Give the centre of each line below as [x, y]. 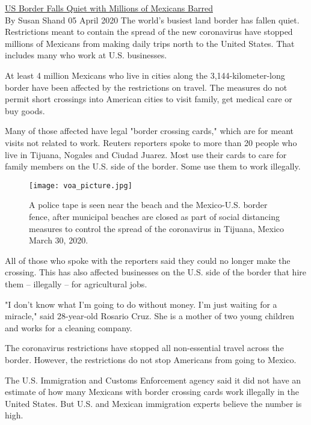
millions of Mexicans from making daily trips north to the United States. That [150, 43]
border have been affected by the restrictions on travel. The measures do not [146, 87]
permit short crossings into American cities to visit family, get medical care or [149, 99]
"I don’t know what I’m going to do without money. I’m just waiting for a [141, 304]
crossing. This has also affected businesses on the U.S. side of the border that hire [156, 272]
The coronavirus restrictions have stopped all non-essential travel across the [144, 348]
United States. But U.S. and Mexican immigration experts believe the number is [153, 403]
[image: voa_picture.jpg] [81, 185]
